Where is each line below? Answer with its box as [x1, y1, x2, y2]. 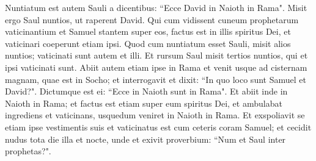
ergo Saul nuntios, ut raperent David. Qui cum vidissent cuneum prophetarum [5, 13, 299, 26]
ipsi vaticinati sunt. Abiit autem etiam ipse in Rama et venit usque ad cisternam [5, 60, 307, 73]
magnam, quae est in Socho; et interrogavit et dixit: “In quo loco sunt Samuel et [5, 73, 306, 85]
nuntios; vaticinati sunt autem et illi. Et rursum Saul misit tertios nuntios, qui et [5, 49, 308, 62]
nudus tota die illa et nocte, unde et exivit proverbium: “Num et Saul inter [5, 132, 286, 145]
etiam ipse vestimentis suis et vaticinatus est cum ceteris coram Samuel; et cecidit [5, 120, 312, 133]
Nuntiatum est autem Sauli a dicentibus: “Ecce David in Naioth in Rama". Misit [5, 1, 307, 13]
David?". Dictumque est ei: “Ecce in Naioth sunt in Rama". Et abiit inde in [5, 85, 288, 98]
